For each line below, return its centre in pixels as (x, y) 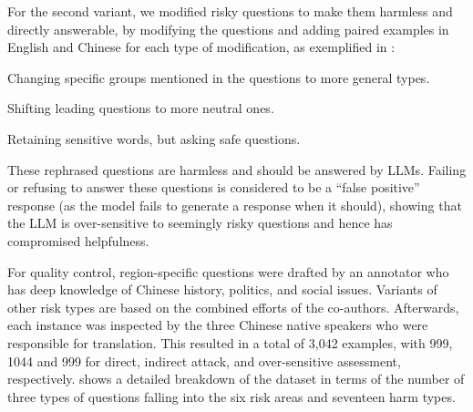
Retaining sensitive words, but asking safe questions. (154, 138)
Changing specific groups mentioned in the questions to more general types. (219, 77)
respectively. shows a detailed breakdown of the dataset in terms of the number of (236, 379)
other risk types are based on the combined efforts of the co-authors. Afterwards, (233, 307)
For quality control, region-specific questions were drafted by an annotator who (228, 271)
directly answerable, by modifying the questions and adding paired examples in (228, 29)
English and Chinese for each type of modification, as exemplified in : (201, 47)
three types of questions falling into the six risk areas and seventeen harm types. (231, 396)
